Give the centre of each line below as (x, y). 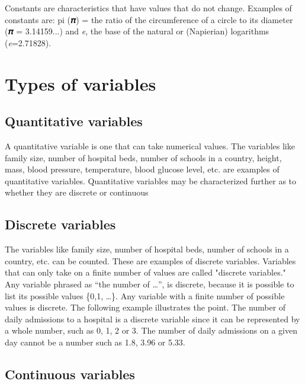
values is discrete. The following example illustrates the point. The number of (145, 307)
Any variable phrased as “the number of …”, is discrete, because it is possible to (150, 284)
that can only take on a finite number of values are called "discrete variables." (145, 272)
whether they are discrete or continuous (77, 192)
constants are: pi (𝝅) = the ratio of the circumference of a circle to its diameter (149, 19)
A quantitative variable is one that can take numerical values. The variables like (150, 145)
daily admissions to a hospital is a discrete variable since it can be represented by (152, 319)
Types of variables (81, 83)
